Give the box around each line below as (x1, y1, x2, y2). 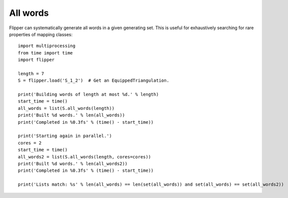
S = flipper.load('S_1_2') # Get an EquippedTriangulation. (18, 78, 169, 84)
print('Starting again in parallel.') (18, 133, 112, 139)
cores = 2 (18, 140, 42, 146)
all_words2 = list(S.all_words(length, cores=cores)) (18, 154, 151, 159)
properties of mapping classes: (9, 31, 73, 37)
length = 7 (18, 71, 45, 76)
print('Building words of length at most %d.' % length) (18, 92, 159, 98)
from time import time (18, 50, 73, 55)
